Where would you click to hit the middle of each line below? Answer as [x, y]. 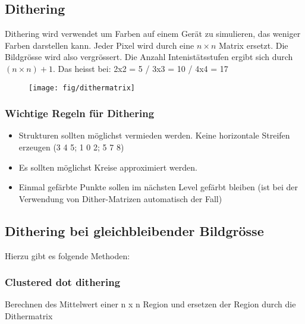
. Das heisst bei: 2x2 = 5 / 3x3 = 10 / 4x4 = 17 [140, 68]
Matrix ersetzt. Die [253, 45]
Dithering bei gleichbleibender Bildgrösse [134, 230]
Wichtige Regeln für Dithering [80, 113]
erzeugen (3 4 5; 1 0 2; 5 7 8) [71, 147]
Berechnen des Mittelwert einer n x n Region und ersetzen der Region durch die [150, 304]
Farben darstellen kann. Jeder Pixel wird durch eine [100, 45]
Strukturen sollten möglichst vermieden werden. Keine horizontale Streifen [154, 135]
